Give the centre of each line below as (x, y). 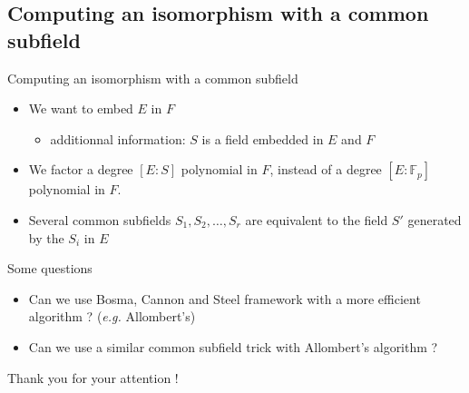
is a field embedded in (263, 138)
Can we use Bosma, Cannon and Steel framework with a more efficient (225, 298)
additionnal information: (118, 138)
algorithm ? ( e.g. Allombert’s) (112, 316)
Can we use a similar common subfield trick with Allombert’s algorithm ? (233, 346)
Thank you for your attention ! (93, 377)
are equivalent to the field (317, 219)
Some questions (50, 268)
